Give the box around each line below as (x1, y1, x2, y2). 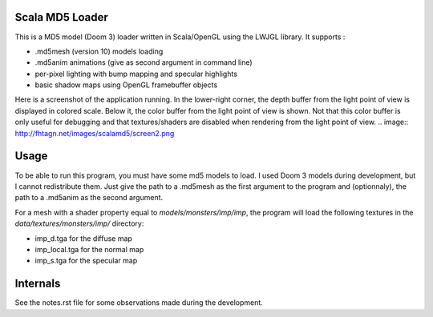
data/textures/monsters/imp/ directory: (14, 219, 144, 228)
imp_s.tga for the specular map (34, 256, 138, 266)
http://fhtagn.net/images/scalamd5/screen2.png (14, 128, 175, 138)
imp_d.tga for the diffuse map (34, 233, 132, 243)
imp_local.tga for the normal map (34, 244, 144, 254)
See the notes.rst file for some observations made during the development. (14, 298, 264, 307)
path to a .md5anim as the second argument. (14, 193, 164, 203)
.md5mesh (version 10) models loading (34, 46, 164, 56)
